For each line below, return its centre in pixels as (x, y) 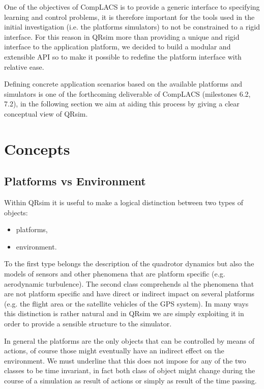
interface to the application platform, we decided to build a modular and (118, 47)
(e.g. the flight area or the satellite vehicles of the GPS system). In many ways (126, 303)
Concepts (37, 148)
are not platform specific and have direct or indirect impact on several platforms (129, 294)
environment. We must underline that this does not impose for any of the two (125, 360)
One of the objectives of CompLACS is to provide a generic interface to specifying (132, 7)
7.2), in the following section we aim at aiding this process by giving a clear (122, 104)
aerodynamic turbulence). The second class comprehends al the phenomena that (129, 283)
